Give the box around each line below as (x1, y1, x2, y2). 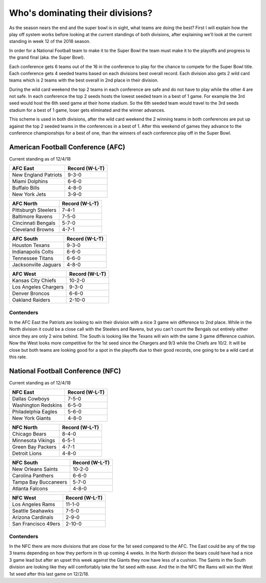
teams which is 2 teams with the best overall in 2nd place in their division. (9, 77, 159, 83)
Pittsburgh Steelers (12, 207, 57, 213)
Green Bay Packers (12, 444, 57, 451)
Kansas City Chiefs (12, 277, 57, 284)
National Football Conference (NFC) (9, 367, 121, 375)
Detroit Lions (12, 450, 42, 457)
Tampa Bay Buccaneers (12, 479, 67, 486)
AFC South (12, 235, 38, 242)
